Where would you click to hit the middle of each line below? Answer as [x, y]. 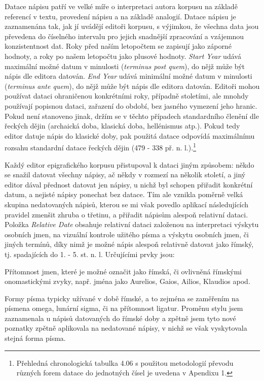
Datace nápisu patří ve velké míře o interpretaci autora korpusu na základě [121, 6]
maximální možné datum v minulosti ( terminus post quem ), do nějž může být [125, 66]
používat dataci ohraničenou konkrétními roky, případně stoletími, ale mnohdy [127, 96]
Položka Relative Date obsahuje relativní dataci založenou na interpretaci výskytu [132, 224]
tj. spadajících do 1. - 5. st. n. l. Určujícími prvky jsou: [90, 254]
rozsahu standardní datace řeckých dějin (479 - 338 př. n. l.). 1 [100, 147]
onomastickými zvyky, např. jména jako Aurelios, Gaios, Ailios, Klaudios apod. [127, 281]
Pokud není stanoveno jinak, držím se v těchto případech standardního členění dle [132, 116]
